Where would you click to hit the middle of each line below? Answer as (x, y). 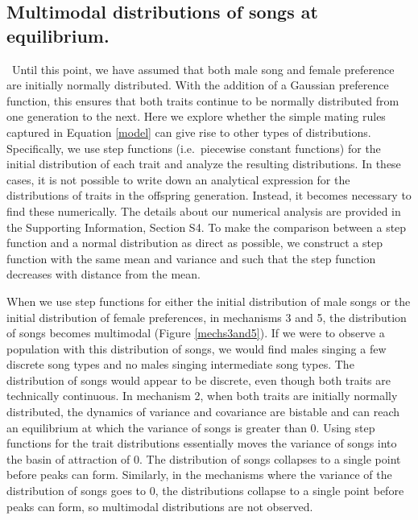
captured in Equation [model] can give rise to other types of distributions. (189, 132)
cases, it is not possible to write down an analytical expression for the (178, 179)
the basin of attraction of (68, 458)
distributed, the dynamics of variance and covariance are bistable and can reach (203, 412)
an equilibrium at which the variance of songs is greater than (157, 427)
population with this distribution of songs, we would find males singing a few (197, 348)
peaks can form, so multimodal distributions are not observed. (160, 506)
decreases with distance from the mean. (103, 274)
